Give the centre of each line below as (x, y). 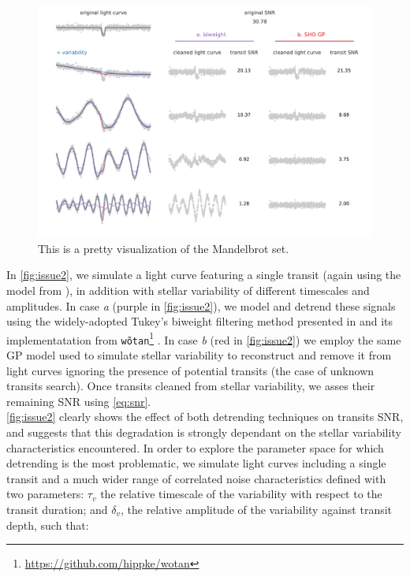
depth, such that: (48, 525)
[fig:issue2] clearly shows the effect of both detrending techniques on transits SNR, (205, 417)
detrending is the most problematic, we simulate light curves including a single (196, 463)
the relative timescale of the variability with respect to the (241, 494)
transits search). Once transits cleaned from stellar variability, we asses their (191, 386)
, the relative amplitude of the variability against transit (256, 509)
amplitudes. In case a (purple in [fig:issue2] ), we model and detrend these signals (201, 305)
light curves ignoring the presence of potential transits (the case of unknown (190, 370)
